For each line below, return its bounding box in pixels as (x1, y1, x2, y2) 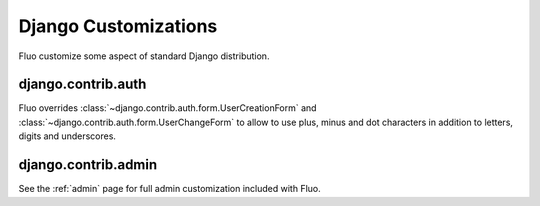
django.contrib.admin (18, 156, 158, 174)
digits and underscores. (18, 130, 117, 142)
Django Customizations (18, 15, 218, 37)
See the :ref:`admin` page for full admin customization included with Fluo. (18, 183, 321, 195)
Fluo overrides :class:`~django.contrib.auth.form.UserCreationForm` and (18, 102, 317, 114)
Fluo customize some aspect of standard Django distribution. (18, 50, 270, 62)
